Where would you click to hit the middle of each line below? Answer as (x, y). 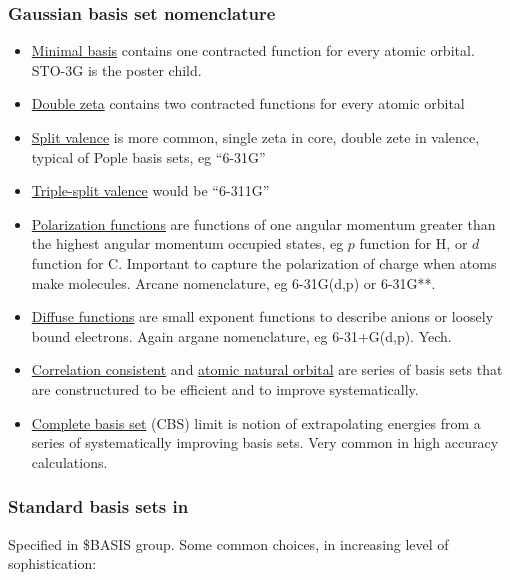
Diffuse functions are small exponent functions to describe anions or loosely (262, 316)
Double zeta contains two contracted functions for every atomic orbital (248, 103)
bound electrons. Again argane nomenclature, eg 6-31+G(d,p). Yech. (241, 335)
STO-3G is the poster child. (116, 69)
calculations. (69, 461)
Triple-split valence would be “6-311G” (150, 190)
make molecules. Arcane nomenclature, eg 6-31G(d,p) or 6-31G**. (233, 282)
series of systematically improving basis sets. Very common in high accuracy (265, 442)
